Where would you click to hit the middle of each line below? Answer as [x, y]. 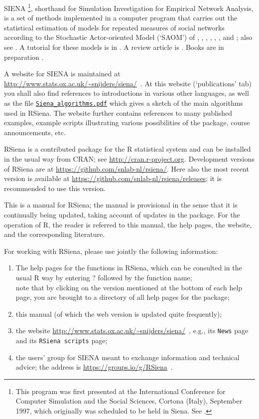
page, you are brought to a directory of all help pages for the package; [123, 297]
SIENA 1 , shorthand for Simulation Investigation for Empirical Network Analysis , [129, 7]
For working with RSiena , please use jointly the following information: [111, 251]
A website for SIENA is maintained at [62, 74]
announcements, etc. [35, 132]
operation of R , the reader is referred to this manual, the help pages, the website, [128, 224]
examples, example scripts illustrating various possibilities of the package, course [127, 122]
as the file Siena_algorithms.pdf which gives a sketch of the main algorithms [124, 103]
